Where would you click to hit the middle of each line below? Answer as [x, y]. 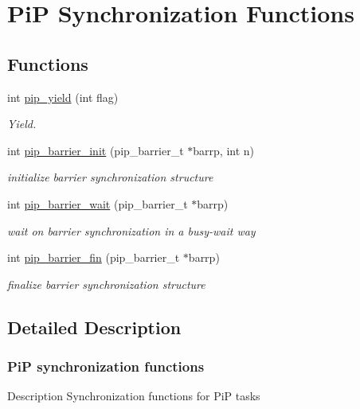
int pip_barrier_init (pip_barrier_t [96, 150]
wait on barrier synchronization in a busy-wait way [131, 230]
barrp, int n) [224, 150]
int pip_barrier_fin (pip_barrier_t [94, 257]
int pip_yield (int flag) [63, 97]
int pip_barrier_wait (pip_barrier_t [98, 203]
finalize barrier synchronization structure [106, 284]
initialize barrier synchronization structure [110, 177]
